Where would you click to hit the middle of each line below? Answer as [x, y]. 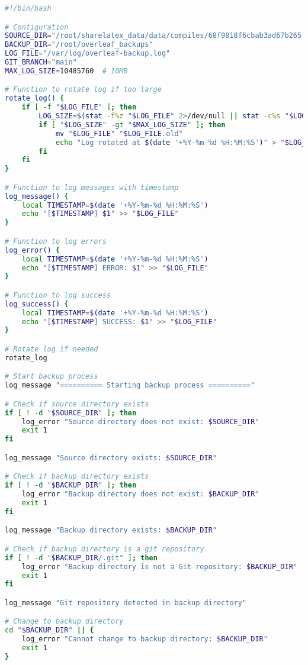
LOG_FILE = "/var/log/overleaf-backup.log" [88, 54]
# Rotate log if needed [52, 349]
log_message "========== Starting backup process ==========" [130, 385]
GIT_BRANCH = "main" [41, 62]
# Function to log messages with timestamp [92, 187]
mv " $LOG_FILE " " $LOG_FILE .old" [119, 133]
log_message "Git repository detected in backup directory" [126, 603]
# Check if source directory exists [77, 404]
